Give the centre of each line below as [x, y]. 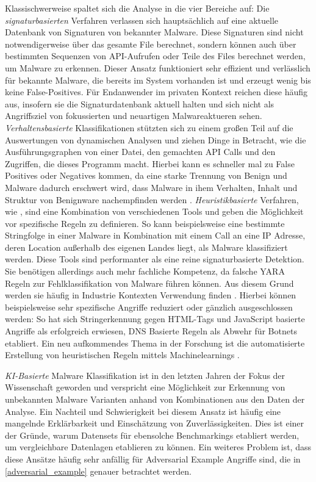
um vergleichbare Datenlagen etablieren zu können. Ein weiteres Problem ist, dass [158, 447]
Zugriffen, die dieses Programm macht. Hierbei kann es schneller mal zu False [150, 163]
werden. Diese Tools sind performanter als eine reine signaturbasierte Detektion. [155, 259]
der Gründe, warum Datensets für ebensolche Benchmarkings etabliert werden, [152, 435]
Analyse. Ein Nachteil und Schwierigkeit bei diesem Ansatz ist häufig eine [143, 411]
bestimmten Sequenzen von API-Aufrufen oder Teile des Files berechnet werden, [155, 56]
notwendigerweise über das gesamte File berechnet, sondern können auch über [151, 44]
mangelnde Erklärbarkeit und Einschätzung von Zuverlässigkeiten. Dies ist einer [155, 423]
